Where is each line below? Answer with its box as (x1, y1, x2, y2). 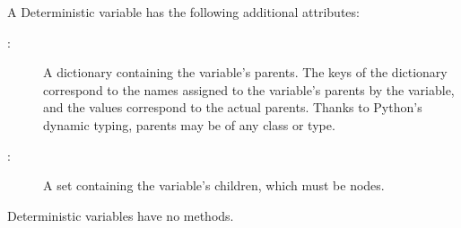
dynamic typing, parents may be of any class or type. (43, 115, 335, 134)
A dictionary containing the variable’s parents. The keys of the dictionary (43, 63, 448, 82)
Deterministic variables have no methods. (7, 206, 234, 224)
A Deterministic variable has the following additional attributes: (7, 3, 360, 21)
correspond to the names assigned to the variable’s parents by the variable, (43, 80, 455, 99)
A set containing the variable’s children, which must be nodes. (43, 176, 385, 195)
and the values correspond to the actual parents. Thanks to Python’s (43, 98, 422, 117)
